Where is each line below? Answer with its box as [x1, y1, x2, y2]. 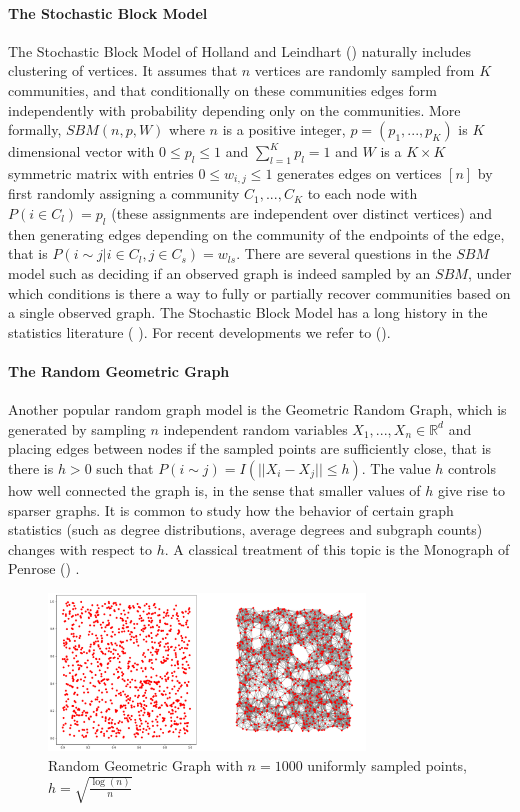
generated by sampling [8, 418, 146, 439]
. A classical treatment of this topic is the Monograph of [164, 538, 510, 559]
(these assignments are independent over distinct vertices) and [111, 203, 493, 224]
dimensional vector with [8, 141, 155, 162]
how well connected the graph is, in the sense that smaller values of [8, 479, 421, 500]
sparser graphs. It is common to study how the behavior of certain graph [8, 499, 454, 520]
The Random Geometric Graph [8, 360, 230, 381]
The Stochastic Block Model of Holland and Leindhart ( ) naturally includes [8, 40, 472, 61]
